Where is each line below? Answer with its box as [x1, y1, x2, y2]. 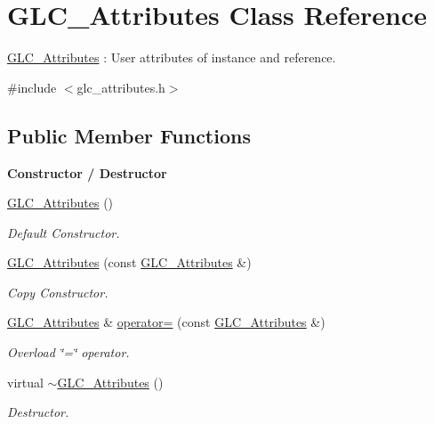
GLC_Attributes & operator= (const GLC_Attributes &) [7, 313, 325, 331]
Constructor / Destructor [7, 163, 167, 182]
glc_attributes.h [76, 77, 165, 96]
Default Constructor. [7, 223, 120, 241]
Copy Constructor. [7, 282, 108, 301]
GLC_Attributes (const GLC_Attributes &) [7, 253, 252, 272]
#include [7, 77, 57, 96]
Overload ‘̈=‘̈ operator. [7, 343, 130, 362]
